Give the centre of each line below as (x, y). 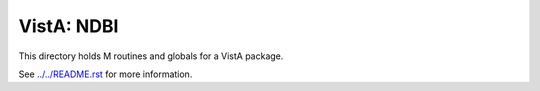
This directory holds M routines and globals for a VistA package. (151, 56)
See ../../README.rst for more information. (105, 74)
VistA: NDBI (68, 26)
